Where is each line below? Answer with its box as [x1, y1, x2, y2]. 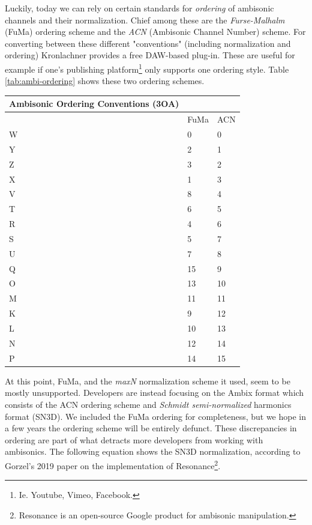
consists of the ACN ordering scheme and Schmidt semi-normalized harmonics [5, 398, 292, 410]
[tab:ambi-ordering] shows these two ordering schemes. [5, 74, 205, 87]
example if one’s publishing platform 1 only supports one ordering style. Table [5, 61, 289, 75]
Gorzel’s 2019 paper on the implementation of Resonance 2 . [5, 457, 221, 472]
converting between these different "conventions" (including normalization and [5, 37, 291, 49]
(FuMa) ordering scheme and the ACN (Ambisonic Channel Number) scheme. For [5, 25, 306, 38]
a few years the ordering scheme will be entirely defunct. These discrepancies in [5, 422, 297, 434]
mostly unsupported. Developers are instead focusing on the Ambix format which [5, 386, 304, 399]
